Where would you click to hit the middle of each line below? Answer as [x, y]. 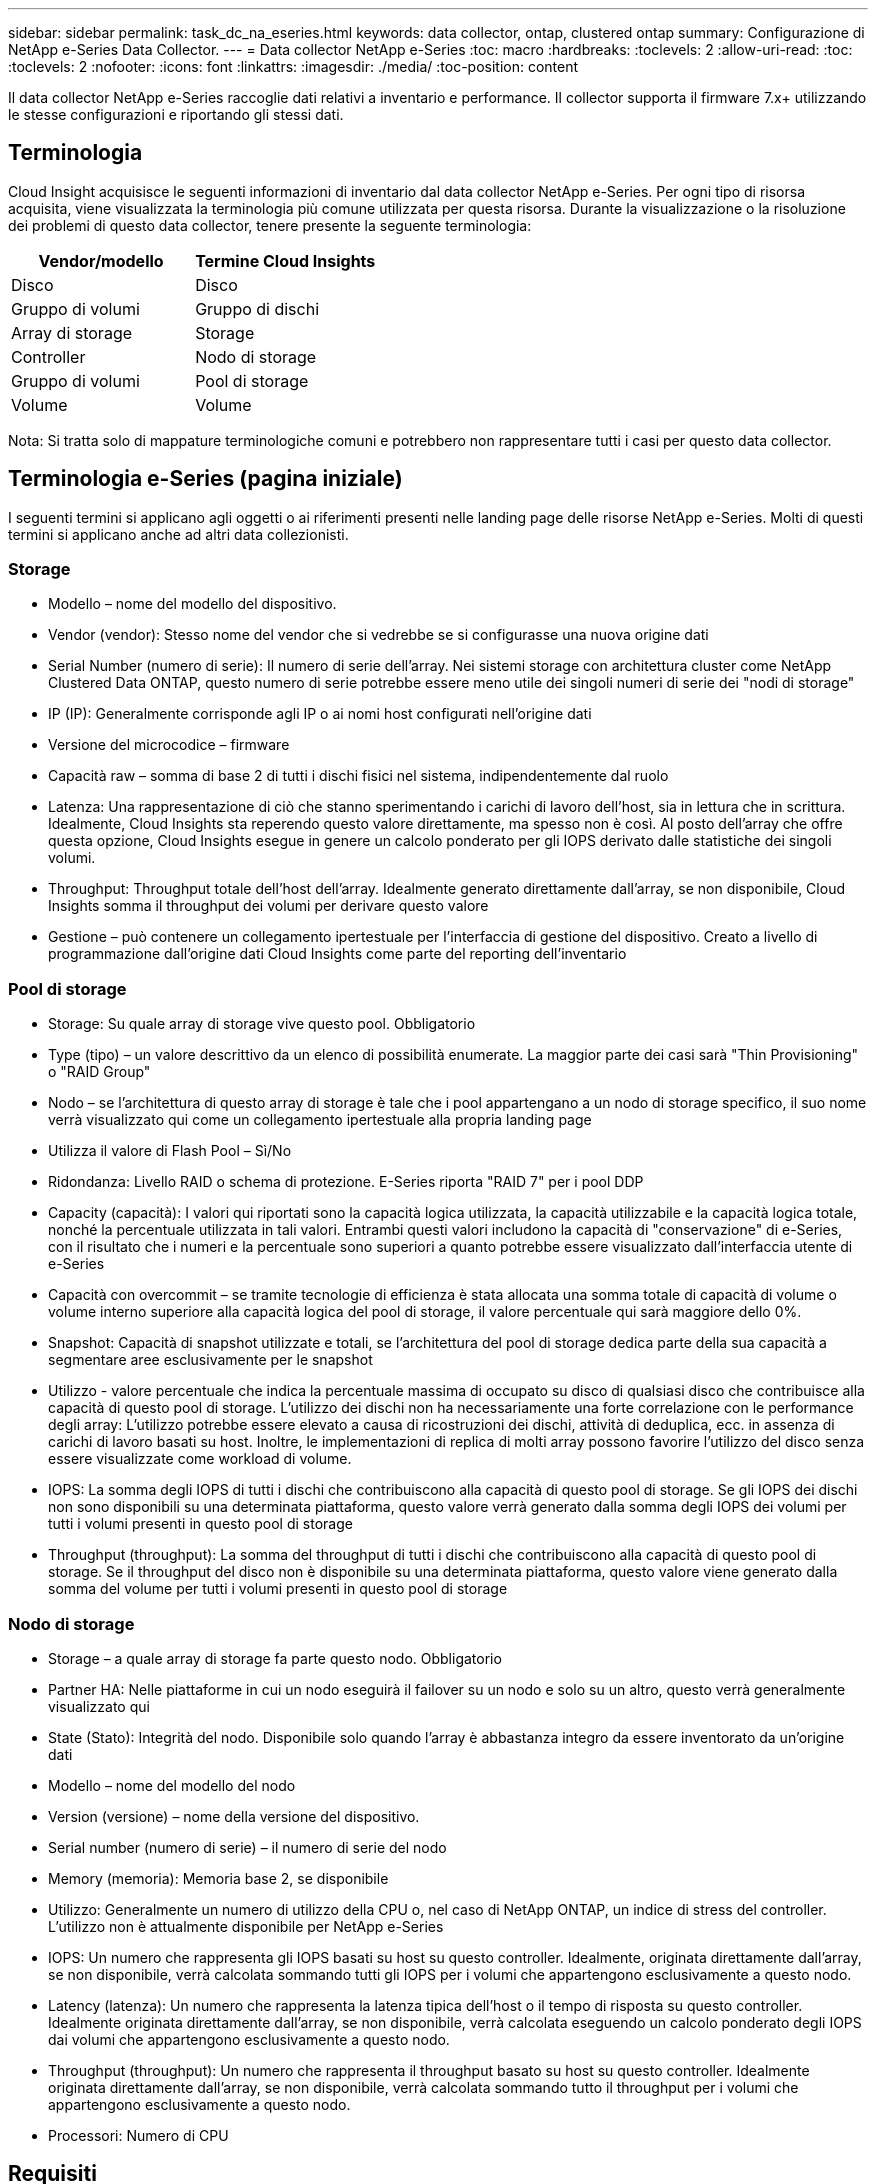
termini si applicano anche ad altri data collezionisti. [178, 534]
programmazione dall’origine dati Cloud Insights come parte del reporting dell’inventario [337, 954]
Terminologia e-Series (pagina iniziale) [205, 479]
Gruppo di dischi [257, 308]
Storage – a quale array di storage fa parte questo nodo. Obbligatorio [275, 1658]
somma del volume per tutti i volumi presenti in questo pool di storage [278, 1589]
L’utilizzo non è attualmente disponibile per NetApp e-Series [246, 1926]
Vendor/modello [101, 260]
